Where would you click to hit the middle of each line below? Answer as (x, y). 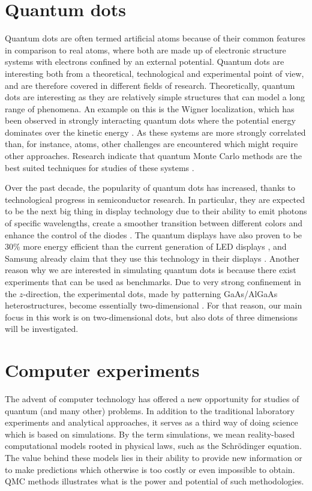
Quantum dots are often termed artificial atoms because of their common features (155, 38)
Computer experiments (102, 370)
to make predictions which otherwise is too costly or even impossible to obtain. (150, 469)
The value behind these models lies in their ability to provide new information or (154, 458)
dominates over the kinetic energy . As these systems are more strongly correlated (155, 132)
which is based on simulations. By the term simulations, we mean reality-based (150, 434)
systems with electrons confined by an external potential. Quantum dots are (145, 62)
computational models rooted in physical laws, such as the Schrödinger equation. (153, 446)
